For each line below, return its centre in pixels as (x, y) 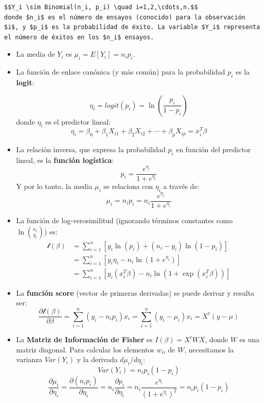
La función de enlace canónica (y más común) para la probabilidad (121, 72)
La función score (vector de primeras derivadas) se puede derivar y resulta (135, 292)
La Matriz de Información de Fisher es (84, 339)
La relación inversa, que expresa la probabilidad (91, 149)
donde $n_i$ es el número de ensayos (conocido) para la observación (125, 17)
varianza (29, 359)
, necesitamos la (209, 349)
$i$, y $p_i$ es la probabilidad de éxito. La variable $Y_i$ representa (132, 27)
